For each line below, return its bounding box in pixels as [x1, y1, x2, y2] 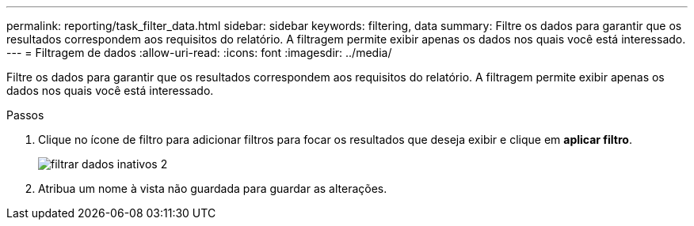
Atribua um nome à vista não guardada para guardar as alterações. [38, 182, 387, 195]
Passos [6, 108, 44, 122]
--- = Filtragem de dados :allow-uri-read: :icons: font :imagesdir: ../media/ [6, 46, 392, 59]
